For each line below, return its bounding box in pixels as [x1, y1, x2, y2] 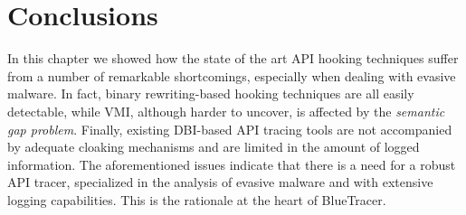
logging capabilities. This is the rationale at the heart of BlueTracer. [7, 190, 386, 209]
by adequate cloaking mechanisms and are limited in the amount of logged [7, 137, 420, 156]
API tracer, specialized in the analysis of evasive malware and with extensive [7, 173, 433, 192]
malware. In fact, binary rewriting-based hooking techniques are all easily [7, 84, 414, 103]
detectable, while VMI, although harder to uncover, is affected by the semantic [7, 101, 445, 120]
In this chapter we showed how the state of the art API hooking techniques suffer [7, 49, 459, 68]
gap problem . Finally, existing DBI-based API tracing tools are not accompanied [7, 119, 452, 138]
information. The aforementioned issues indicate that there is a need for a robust [7, 154, 456, 173]
